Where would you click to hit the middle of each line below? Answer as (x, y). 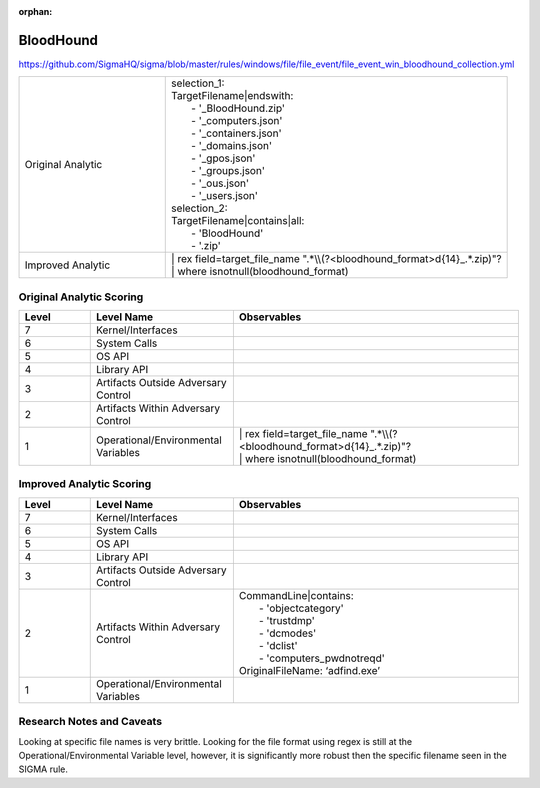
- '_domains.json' (231, 146)
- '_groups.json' (228, 171)
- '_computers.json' (237, 121)
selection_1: (198, 83)
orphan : (35, 11)
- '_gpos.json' (223, 158)
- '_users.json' (225, 196)
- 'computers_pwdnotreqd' (321, 658)
